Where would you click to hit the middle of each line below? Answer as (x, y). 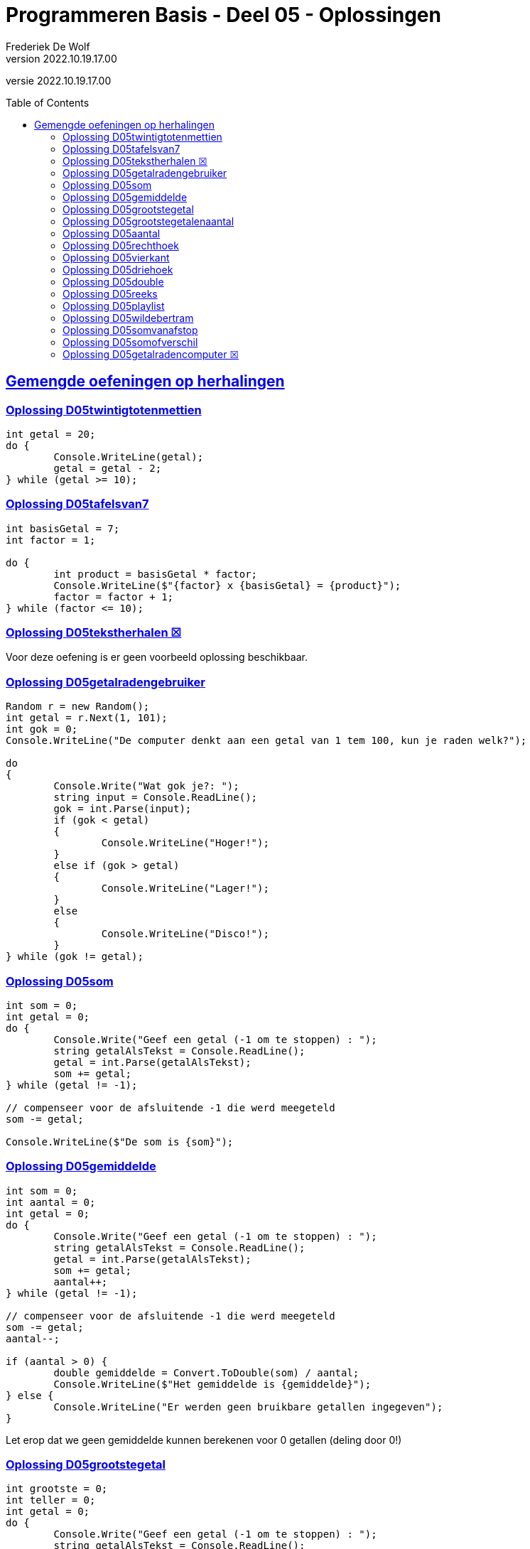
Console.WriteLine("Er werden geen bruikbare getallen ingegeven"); (248, 1407)
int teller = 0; (51, 1500)
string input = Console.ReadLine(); (156, 798)
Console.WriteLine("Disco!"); (185, 934)
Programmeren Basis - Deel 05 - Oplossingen (223, 15)
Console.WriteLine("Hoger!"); (185, 843)
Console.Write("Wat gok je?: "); (146, 786)
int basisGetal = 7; (63, 528)
